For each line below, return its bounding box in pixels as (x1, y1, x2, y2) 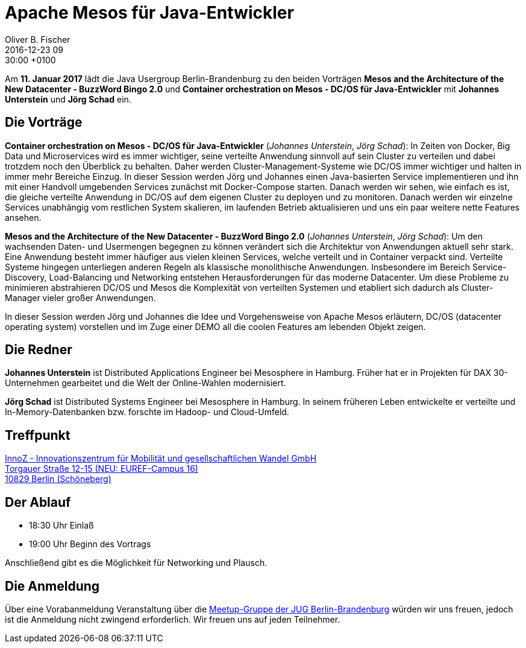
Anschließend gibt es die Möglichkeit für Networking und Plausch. (5, 557, 268, 568)
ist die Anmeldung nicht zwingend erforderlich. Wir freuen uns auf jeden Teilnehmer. (5, 614, 340, 624)
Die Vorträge (5, 115, 83, 130)
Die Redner (5, 342, 72, 358)
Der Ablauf (5, 494, 71, 510)
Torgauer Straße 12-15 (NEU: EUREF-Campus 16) (5, 463, 198, 474)
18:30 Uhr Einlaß (29, 520, 94, 531)
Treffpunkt (5, 427, 70, 443)
